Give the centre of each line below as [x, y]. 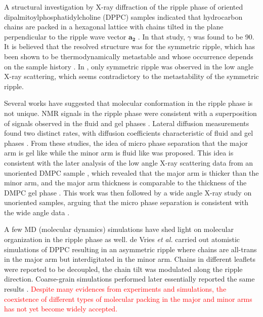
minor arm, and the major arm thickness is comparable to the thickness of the [125, 183]
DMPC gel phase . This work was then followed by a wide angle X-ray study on [128, 192]
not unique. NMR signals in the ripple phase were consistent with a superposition [130, 113]
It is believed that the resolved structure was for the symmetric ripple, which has [130, 46]
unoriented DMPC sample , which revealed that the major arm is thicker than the [131, 172]
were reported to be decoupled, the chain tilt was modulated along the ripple [123, 269]
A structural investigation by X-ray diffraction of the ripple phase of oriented [124, 7]
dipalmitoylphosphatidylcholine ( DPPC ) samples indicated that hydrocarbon [123, 16]
